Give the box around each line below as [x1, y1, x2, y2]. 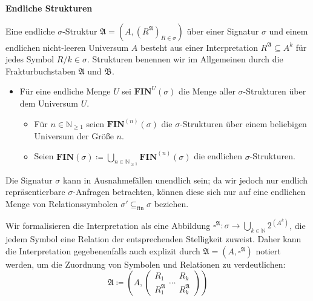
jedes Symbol [5, 53, 54, 65]
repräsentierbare [5, 185, 65, 198]
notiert [255, 244, 281, 257]
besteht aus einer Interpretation [140, 41, 258, 53]
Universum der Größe [34, 129, 114, 142]
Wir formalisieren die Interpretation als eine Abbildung [5, 219, 211, 231]
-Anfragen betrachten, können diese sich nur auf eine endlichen [73, 185, 306, 198]
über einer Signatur [186, 24, 259, 37]
